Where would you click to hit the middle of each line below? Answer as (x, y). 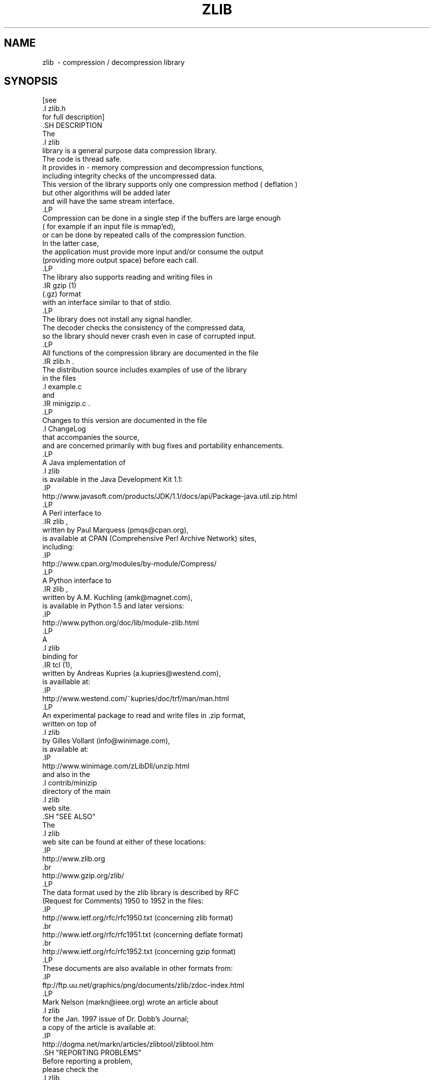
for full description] (74, 117)
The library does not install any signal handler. (117, 319)
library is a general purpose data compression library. (130, 151)
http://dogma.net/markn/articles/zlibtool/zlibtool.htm (128, 1044)
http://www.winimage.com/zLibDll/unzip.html (116, 766)
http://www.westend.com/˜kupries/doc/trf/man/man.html (136, 699)
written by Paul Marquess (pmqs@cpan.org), (115, 530)
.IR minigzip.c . (66, 404)
